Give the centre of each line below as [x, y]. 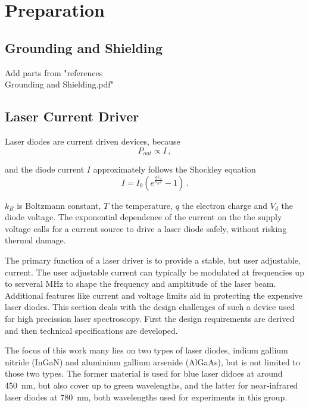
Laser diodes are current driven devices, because [93, 141]
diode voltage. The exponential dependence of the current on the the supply [143, 217]
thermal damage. [35, 240]
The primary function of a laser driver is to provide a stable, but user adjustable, [153, 260]
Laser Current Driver [72, 116]
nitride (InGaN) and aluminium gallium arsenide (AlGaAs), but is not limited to [153, 361]
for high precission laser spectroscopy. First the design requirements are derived [150, 318]
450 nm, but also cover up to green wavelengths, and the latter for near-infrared [152, 385]
